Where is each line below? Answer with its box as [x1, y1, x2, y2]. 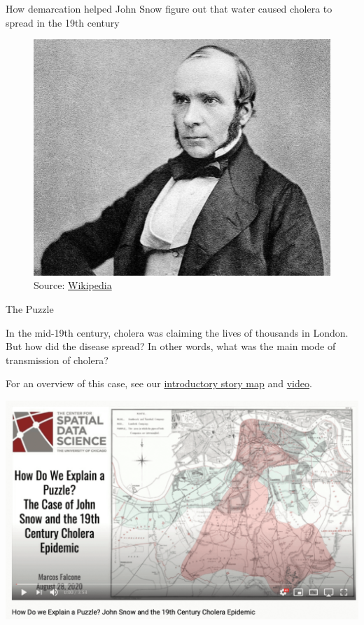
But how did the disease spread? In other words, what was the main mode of [6, 339, 336, 354]
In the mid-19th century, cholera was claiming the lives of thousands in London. [6, 325, 349, 340]
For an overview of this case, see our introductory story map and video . [6, 376, 312, 391]
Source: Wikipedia [34, 278, 112, 293]
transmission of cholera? [6, 352, 108, 367]
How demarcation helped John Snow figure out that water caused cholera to [6, 1, 332, 15]
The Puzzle [6, 302, 54, 316]
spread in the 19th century [6, 15, 120, 29]
